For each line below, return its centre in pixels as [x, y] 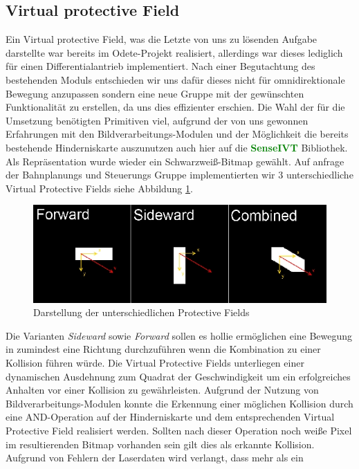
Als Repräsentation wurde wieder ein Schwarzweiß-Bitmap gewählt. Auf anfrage [175, 161]
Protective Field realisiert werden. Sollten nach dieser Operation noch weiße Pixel [179, 430]
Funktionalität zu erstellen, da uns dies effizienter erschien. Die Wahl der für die [175, 107]
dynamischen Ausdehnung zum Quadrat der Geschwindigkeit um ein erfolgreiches [178, 376]
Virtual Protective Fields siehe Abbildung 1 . [99, 188]
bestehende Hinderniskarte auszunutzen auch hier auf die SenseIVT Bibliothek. [177, 147]
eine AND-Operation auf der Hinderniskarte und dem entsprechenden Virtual [170, 417]
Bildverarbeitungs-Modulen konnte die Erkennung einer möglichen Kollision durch [179, 403]
